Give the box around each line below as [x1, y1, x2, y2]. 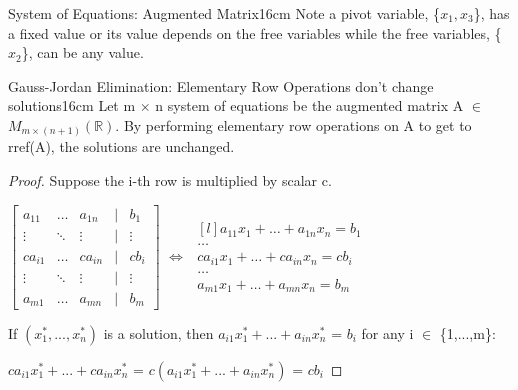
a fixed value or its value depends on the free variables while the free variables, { [8, 22, 502, 43]
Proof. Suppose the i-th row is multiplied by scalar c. [8, 170, 332, 191]
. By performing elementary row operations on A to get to [115, 114, 472, 135]
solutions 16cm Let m [8, 95, 136, 116]
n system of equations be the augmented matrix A [155, 95, 464, 116]
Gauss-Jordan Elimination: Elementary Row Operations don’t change [8, 75, 434, 96]
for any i [361, 322, 414, 343]
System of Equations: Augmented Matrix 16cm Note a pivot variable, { [8, 3, 441, 23]
